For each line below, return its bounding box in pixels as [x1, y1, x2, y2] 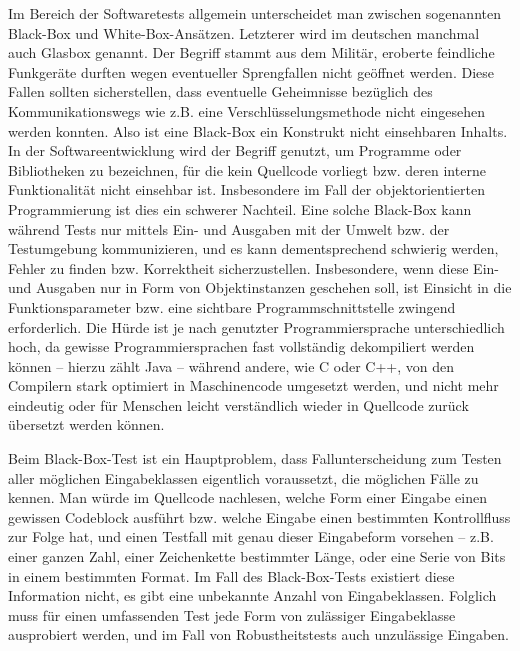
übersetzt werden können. [8, 414, 165, 435]
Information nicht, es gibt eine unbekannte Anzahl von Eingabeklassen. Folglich [8, 585, 497, 606]
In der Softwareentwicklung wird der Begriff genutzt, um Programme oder [8, 140, 462, 161]
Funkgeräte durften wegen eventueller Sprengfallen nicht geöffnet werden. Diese [8, 61, 494, 82]
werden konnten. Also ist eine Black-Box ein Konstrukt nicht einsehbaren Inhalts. [8, 120, 508, 141]
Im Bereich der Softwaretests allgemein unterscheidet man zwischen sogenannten [8, 3, 501, 23]
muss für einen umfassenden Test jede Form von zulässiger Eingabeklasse [8, 604, 456, 625]
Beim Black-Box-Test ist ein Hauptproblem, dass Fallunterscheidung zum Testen [8, 448, 502, 469]
